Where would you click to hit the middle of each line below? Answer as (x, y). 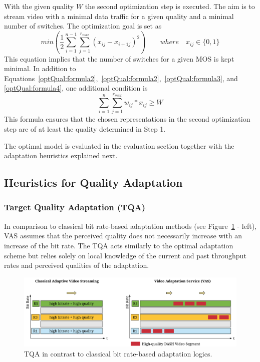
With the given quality (39, 6)
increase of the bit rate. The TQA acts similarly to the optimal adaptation (119, 245)
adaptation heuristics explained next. (61, 155)
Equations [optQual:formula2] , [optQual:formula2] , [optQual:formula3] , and (121, 78)
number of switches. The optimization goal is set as (83, 26)
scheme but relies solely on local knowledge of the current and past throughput (125, 255)
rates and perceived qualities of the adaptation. (77, 265)
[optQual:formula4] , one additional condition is (76, 88)
